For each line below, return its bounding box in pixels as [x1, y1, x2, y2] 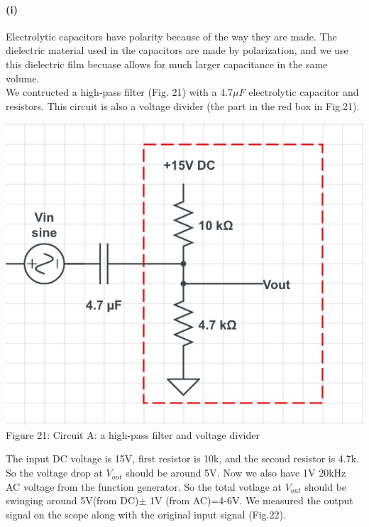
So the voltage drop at [6, 465, 103, 480]
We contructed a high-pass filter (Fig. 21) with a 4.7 [6, 85, 233, 99]
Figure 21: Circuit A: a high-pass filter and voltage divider [6, 427, 260, 442]
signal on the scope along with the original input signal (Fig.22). [6, 506, 286, 521]
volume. [6, 70, 40, 85]
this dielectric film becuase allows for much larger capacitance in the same [6, 56, 328, 71]
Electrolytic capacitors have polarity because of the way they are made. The [6, 28, 337, 43]
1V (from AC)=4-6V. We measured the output [150, 493, 353, 508]
